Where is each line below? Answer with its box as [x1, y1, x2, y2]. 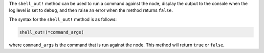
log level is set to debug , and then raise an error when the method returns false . [9, 7, 173, 13]
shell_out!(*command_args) [19, 29, 84, 35]
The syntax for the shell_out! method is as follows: [9, 16, 117, 22]
